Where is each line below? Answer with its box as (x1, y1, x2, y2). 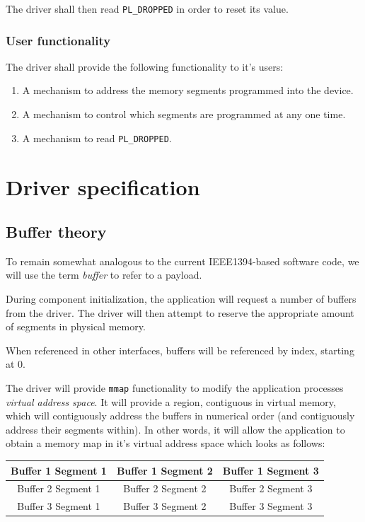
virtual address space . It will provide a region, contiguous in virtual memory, (6, 394, 336, 409)
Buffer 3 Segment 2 (123, 499, 207, 514)
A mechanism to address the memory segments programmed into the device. (22, 83, 354, 98)
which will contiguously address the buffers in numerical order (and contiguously (6, 408, 355, 423)
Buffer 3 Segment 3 (229, 499, 313, 514)
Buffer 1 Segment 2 (116, 463, 213, 477)
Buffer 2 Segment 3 (229, 481, 313, 496)
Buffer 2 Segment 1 (17, 481, 100, 496)
